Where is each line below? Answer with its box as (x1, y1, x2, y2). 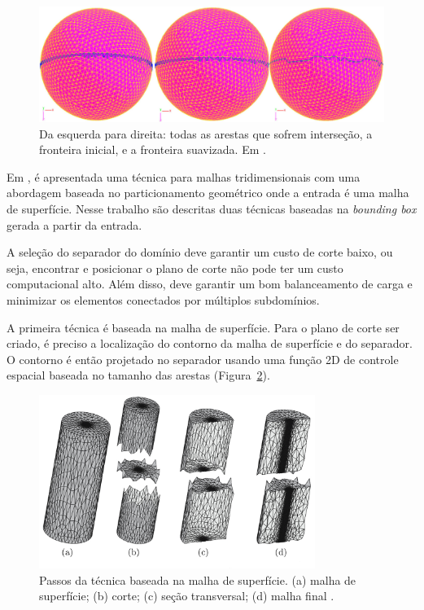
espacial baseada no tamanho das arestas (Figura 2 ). (7, 366, 270, 384)
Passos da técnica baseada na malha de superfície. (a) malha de (39, 571, 356, 588)
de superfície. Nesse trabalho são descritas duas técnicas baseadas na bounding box (7, 200, 417, 217)
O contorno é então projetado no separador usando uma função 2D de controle (7, 350, 399, 367)
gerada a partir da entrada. (7, 216, 142, 233)
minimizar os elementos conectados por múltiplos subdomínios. (7, 291, 320, 308)
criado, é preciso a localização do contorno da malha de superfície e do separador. (7, 335, 413, 352)
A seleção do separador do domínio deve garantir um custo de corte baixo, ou (7, 244, 393, 261)
